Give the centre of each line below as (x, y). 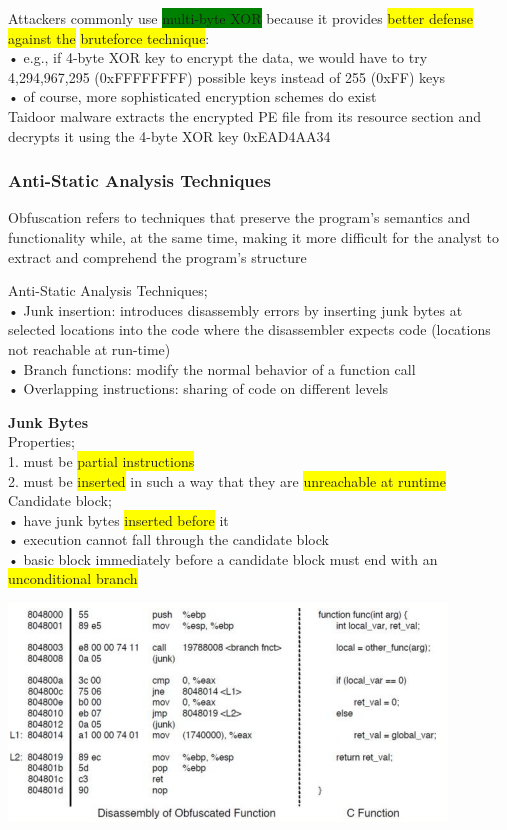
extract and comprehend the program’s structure (157, 256)
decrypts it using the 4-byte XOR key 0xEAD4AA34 (169, 135)
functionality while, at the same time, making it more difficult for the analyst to (254, 236)
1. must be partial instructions (101, 460)
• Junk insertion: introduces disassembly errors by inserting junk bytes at (235, 309)
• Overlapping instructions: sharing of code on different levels (198, 388)
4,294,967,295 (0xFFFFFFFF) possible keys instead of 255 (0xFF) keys (227, 76)
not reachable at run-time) (89, 348)
